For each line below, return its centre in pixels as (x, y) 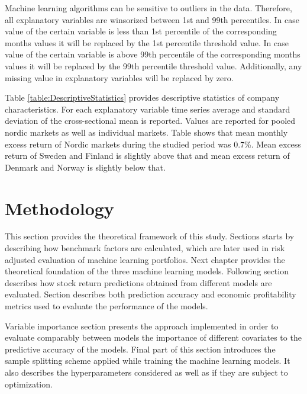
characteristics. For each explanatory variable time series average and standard (148, 109)
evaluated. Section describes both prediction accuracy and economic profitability (151, 294)
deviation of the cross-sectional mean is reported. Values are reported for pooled (150, 121)
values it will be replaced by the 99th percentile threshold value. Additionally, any (153, 65)
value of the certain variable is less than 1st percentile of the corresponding (141, 31)
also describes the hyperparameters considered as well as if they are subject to (146, 372)
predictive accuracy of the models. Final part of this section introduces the (140, 349)
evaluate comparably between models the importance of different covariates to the (153, 337)
